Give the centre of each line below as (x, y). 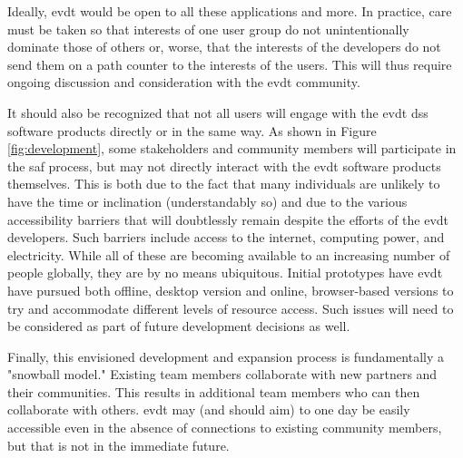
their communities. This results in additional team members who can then (214, 391)
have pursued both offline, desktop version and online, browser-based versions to (231, 290)
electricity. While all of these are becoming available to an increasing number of (229, 254)
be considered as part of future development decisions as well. (179, 326)
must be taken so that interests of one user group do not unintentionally (208, 29)
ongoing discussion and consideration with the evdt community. (184, 82)
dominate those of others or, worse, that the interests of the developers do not (224, 47)
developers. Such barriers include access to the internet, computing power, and (226, 237)
